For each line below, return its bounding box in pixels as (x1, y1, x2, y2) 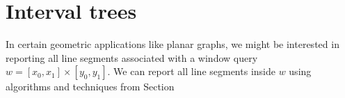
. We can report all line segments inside (107, 64, 275, 79)
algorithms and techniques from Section (6, 79, 175, 94)
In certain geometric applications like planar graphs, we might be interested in (6, 37, 339, 51)
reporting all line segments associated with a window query (6, 50, 258, 65)
